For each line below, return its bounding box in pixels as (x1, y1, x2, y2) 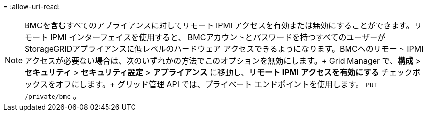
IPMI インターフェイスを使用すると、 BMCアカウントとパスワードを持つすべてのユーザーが (50, 32, 386, 42)
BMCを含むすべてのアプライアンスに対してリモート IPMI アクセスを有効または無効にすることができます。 (25, 21, 414, 30)
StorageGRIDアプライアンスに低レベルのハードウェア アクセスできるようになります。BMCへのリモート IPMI (25, 44, 424, 54)
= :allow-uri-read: (3, 2, 60, 11)
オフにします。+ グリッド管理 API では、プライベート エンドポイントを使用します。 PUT (55, 79, 377, 89)
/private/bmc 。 (25, 91, 81, 101)
